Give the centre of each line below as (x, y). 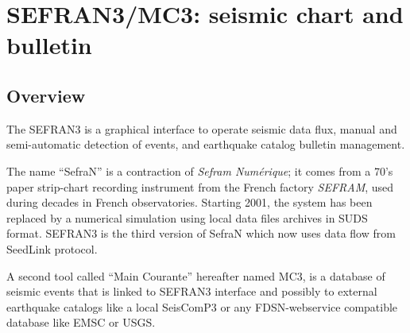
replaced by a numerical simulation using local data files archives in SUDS (187, 217)
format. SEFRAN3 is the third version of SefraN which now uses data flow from (201, 233)
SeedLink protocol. (52, 248)
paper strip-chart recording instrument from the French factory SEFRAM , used (200, 186)
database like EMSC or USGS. (81, 322)
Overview (46, 95)
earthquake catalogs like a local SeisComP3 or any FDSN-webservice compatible (202, 306)
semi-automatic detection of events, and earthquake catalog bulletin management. (206, 144)
